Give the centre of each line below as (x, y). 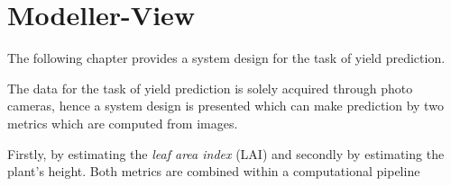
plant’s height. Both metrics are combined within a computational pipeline (214, 171)
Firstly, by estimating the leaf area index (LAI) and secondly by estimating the (226, 153)
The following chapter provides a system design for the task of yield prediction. (226, 58)
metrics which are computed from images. (123, 123)
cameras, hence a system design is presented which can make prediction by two (225, 106)
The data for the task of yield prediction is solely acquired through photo (210, 88)
